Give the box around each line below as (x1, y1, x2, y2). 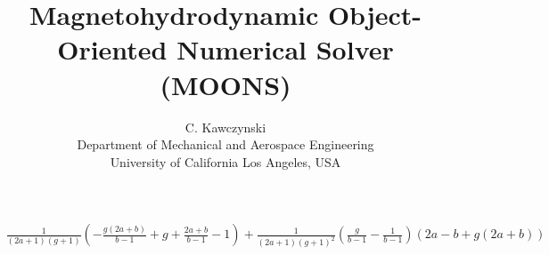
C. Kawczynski (184, 117, 266, 136)
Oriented (57, 31, 168, 68)
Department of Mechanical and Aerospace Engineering (77, 135, 374, 154)
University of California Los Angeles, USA (110, 152, 341, 171)
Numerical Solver (176, 31, 394, 68)
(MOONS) (160, 66, 291, 102)
